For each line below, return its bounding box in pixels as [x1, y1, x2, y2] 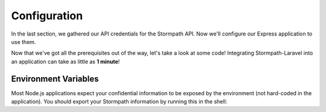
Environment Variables [11, 73, 99, 84]
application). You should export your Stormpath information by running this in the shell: [11, 98, 228, 105]
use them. [11, 38, 36, 45]
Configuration [11, 9, 83, 22]
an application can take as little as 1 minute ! [11, 58, 120, 65]
